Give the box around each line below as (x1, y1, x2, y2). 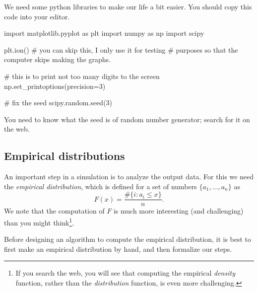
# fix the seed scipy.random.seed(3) (4, 97, 113, 108)
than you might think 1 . (4, 216, 74, 227)
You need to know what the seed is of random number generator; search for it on (4, 114, 250, 124)
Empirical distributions (4, 148, 125, 163)
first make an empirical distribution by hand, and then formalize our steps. (4, 243, 232, 254)
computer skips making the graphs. (4, 54, 111, 65)
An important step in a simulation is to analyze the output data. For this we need (4, 171, 254, 182)
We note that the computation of (4, 206, 105, 216)
